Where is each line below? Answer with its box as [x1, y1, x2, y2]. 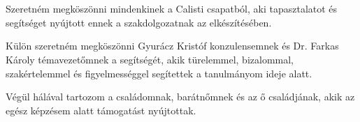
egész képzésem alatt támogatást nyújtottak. [6, 102, 196, 117]
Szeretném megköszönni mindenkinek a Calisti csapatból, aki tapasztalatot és [6, 1, 338, 16]
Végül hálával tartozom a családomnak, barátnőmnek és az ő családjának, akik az [6, 89, 355, 104]
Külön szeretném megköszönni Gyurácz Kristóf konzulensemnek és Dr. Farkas [6, 38, 339, 53]
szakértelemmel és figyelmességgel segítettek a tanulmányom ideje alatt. [6, 66, 312, 80]
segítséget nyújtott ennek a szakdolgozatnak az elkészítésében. [6, 15, 272, 29]
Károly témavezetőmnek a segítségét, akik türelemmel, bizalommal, [6, 52, 294, 66]
